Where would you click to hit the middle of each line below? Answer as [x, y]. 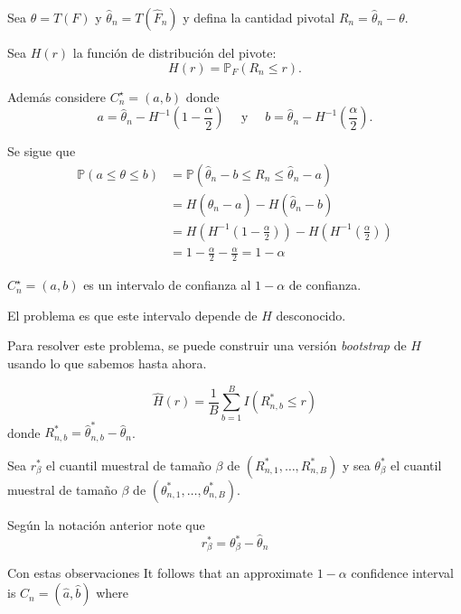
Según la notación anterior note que [106, 524]
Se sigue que [42, 151]
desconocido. [311, 315]
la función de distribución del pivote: [174, 52]
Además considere [57, 96]
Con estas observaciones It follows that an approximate [160, 573]
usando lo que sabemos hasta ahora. [107, 363]
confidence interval [403, 573]
